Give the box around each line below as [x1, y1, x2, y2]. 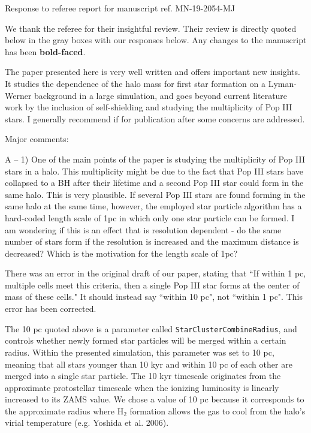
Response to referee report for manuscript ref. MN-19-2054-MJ [5, 2, 235, 14]
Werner [5, 89, 32, 101]
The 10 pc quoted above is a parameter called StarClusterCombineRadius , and [5, 322, 297, 335]
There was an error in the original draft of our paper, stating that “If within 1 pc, [5, 267, 306, 279]
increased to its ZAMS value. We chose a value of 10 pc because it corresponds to [5, 393, 304, 405]
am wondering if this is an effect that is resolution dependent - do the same [5, 223, 282, 236]
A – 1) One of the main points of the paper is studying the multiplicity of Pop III [5, 152, 305, 165]
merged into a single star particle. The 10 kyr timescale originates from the [5, 369, 281, 382]
